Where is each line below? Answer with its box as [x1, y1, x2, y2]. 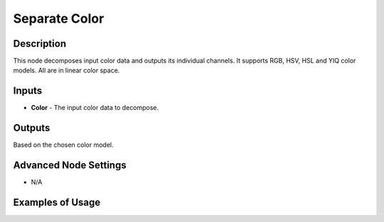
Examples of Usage [13, 196, 101, 209]
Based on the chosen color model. [13, 140, 114, 149]
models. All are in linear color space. [13, 66, 120, 74]
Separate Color [13, 11, 105, 26]
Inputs [13, 85, 43, 97]
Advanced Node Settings [13, 160, 127, 172]
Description [13, 38, 67, 50]
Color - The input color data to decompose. [31, 104, 159, 112]
